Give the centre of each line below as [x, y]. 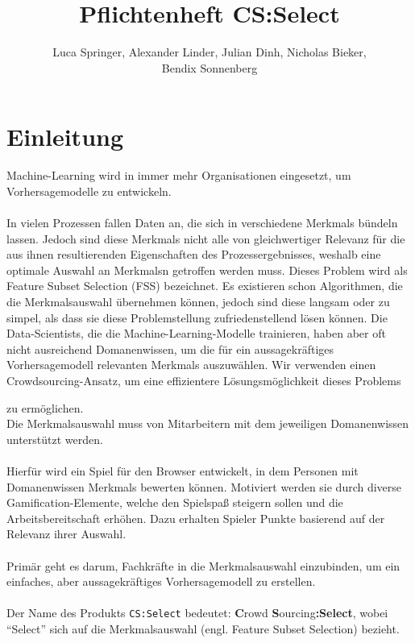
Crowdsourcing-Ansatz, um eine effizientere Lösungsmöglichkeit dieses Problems [204, 380]
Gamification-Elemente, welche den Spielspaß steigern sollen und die [175, 502]
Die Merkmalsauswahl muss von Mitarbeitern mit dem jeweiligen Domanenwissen [208, 423]
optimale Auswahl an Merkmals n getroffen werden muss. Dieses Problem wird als [207, 270]
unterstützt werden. [55, 439]
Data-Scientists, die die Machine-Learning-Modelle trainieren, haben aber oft [196, 333]
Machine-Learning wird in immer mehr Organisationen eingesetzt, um [179, 175]
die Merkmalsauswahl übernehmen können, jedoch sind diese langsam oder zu [198, 301]
